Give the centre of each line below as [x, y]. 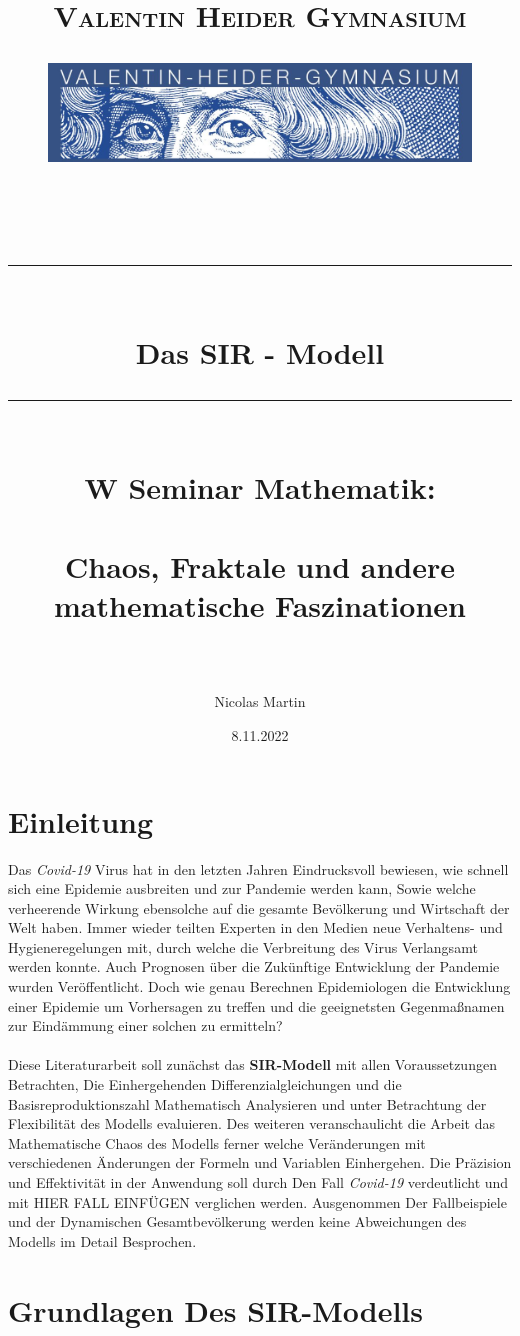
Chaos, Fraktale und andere [260, 565]
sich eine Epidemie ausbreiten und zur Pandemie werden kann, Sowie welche [242, 888]
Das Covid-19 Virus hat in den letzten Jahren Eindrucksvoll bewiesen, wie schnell [258, 868]
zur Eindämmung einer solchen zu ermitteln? [145, 1025]
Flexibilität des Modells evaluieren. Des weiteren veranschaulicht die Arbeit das [252, 1123]
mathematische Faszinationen [260, 605]
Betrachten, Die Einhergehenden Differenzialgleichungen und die [205, 1084]
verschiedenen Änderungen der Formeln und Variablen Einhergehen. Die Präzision [260, 1162]
